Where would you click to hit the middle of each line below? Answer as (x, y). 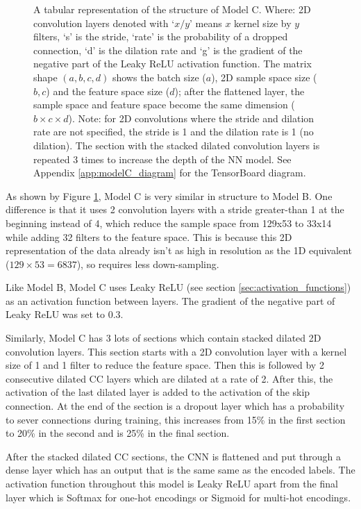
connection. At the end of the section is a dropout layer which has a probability (175, 406)
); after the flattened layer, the (240, 91)
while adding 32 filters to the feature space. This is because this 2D (149, 236)
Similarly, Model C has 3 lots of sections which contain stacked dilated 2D (163, 338)
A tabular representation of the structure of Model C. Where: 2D (172, 9)
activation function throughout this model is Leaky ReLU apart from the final (172, 483)
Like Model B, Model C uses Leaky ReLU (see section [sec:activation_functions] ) (178, 287)
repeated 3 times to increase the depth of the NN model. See (162, 159)
